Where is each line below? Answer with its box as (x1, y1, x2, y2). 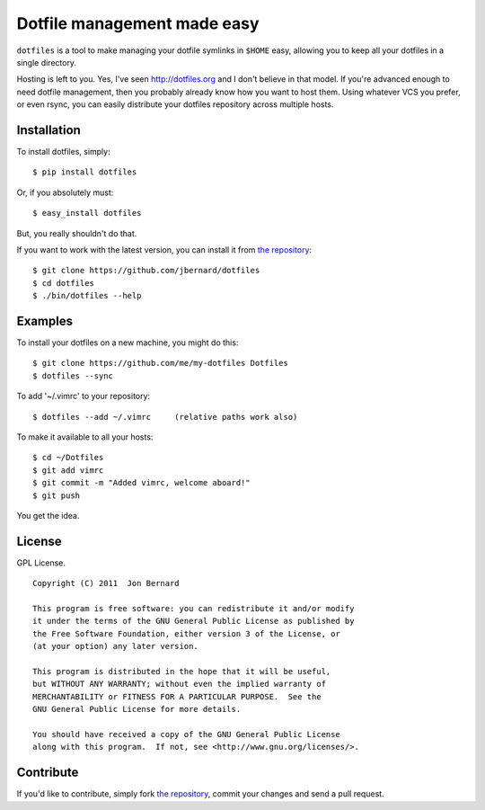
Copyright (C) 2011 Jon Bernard (32, 578, 180, 589)
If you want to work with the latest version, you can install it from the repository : (16, 244, 313, 255)
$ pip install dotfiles (32, 167, 137, 177)
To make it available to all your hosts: (16, 432, 154, 442)
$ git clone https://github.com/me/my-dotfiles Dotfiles (32, 358, 289, 369)
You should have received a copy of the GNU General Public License (32, 729, 340, 739)
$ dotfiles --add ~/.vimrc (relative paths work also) (32, 412, 298, 422)
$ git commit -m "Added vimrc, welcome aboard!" (32, 477, 251, 488)
